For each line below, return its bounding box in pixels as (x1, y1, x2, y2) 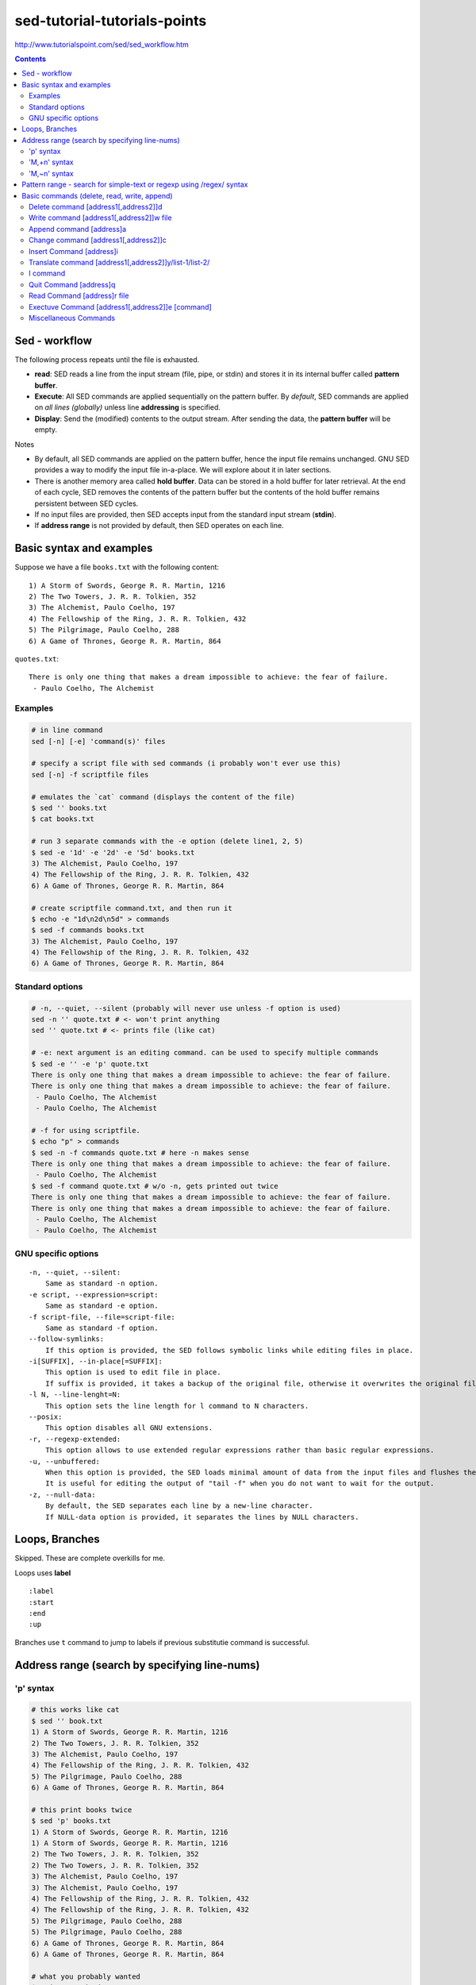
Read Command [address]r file (29, 291, 129, 301)
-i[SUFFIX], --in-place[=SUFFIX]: (29, 1357, 163, 1366)
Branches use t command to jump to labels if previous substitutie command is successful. (14, 1637, 310, 1647)
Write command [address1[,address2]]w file (29, 213, 172, 222)
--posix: (29, 1413, 63, 1421)
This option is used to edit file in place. (44, 1368, 221, 1377)
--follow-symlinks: (29, 1335, 105, 1343)
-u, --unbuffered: (29, 1457, 101, 1466)
